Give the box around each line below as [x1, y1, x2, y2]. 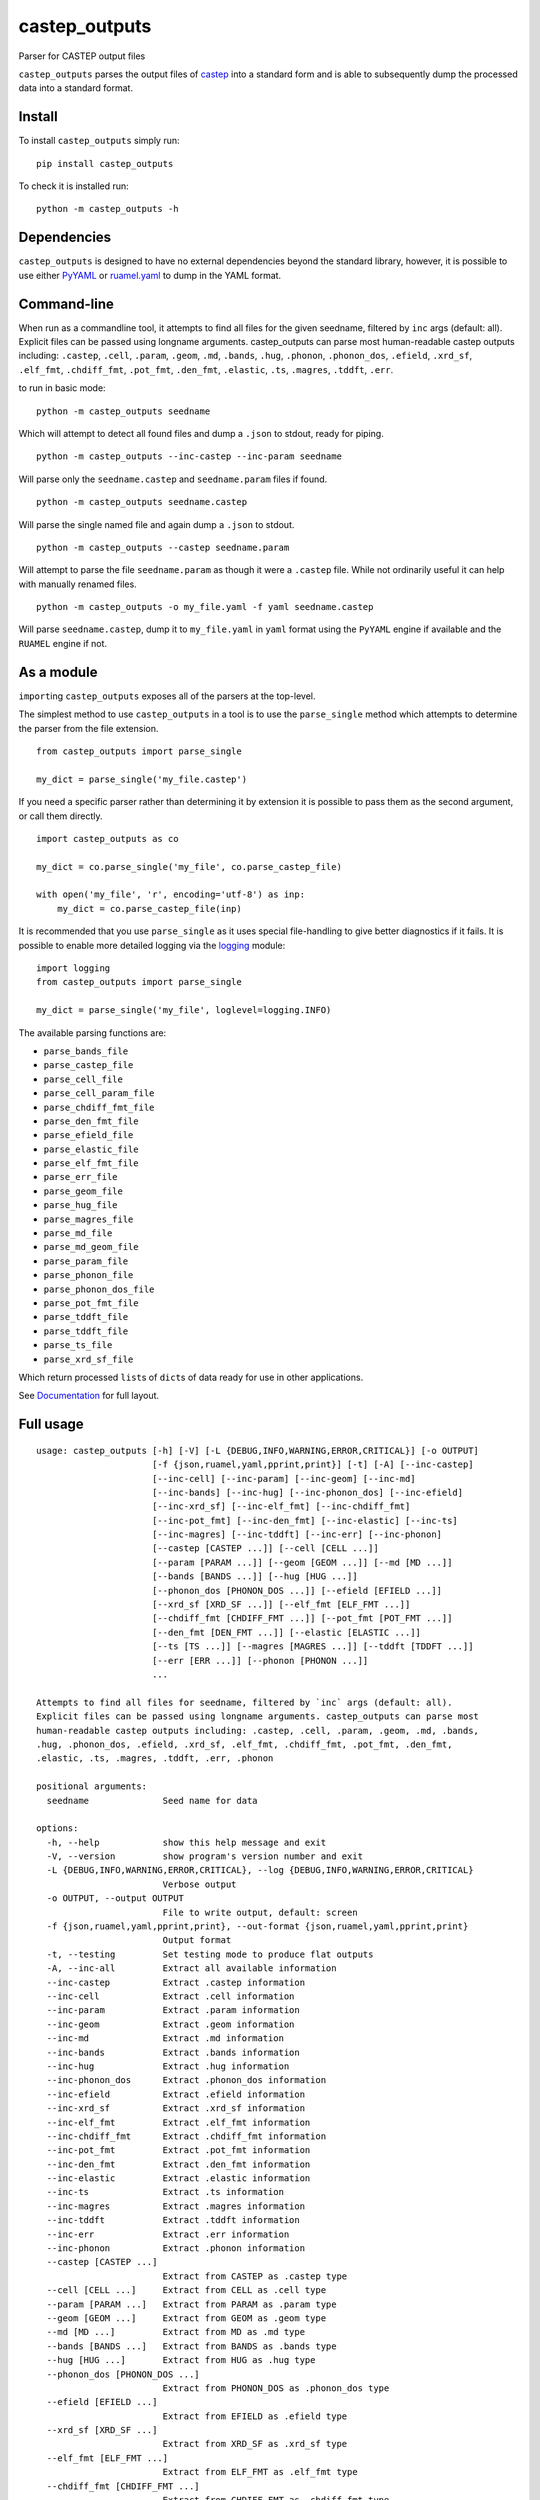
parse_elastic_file [43, 1143, 139, 1155]
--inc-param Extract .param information [46, 2005, 300, 2016]
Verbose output [162, 1878, 237, 1890]
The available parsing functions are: [18, 1026, 167, 1039]
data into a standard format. [18, 82, 134, 94]
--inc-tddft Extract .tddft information [46, 2215, 300, 2226]
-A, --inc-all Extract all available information [46, 1963, 337, 1974]
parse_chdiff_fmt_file [43, 1101, 155, 1113]
